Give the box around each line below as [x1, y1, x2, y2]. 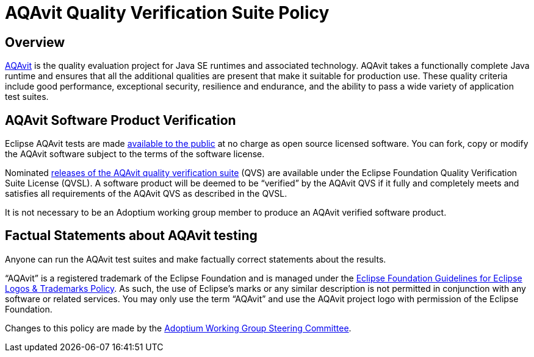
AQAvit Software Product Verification [5, 112, 236, 128]
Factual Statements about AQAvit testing [5, 228, 258, 244]
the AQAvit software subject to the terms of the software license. [5, 149, 265, 160]
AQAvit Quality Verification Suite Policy [5, 2, 330, 23]
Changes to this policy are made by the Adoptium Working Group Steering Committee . [5, 322, 352, 333]
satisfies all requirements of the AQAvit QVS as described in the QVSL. [5, 188, 287, 199]
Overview [5, 34, 65, 50]
